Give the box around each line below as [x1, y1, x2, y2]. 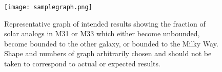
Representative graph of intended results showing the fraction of [4, 18, 206, 29]
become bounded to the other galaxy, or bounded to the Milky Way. [4, 38, 218, 49]
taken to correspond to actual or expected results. [4, 58, 160, 69]
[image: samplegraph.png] [4, 4, 92, 11]
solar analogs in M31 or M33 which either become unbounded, [4, 28, 200, 39]
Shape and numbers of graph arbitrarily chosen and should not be [4, 48, 212, 59]
